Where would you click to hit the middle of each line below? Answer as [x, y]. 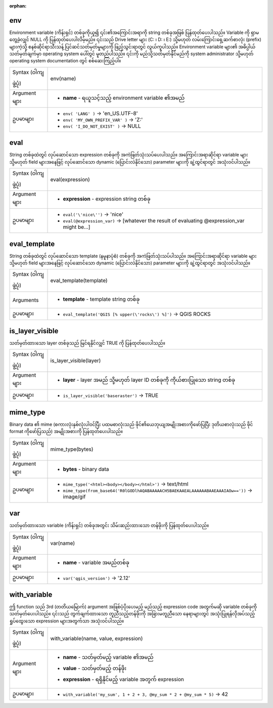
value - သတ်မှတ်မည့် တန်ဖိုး [95, 668]
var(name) [63, 543]
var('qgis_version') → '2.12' [97, 578]
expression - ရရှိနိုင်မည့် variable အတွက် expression [124, 680]
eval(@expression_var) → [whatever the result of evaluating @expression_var [154, 221]
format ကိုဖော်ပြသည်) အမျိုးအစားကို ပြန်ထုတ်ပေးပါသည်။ [66, 431]
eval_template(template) [79, 281]
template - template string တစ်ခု [101, 299]
